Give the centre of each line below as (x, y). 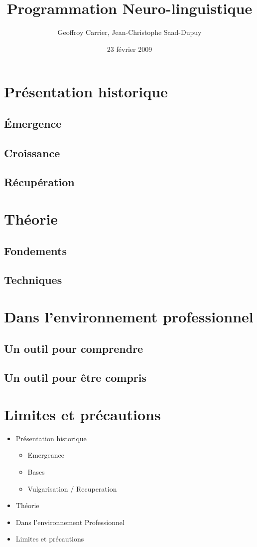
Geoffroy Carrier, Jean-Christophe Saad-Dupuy (129, 32)
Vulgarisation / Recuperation (72, 488)
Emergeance (46, 455)
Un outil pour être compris (75, 378)
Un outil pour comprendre (74, 348)
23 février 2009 (129, 49)
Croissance (32, 152)
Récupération (39, 182)
